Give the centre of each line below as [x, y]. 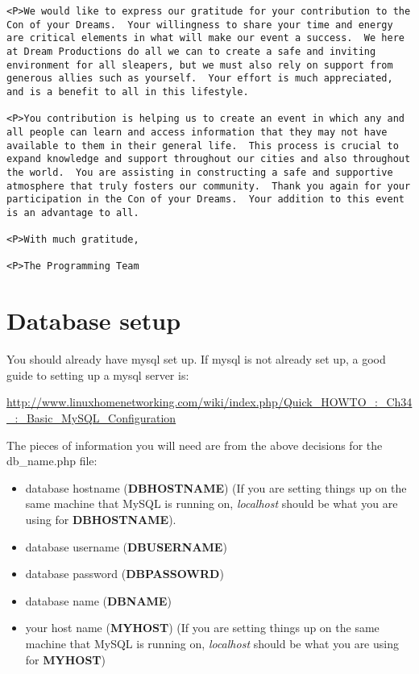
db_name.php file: [52, 461]
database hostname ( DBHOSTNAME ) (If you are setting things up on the [216, 487]
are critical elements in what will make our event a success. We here [205, 38]
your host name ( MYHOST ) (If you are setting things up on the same [202, 628]
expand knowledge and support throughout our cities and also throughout [209, 159]
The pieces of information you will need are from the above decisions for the [195, 445]
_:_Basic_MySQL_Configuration [91, 418]
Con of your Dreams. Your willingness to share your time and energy [200, 25]
